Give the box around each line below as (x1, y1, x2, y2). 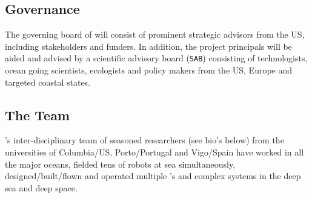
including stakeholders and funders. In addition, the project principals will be (5, 39, 292, 52)
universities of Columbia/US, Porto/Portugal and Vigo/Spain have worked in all (5, 146, 304, 159)
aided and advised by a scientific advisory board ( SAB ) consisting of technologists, (5, 52, 308, 64)
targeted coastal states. (5, 75, 91, 88)
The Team (5, 105, 70, 124)
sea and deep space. (5, 181, 78, 194)
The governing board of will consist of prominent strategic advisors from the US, (5, 28, 305, 41)
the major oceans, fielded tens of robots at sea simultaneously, (5, 157, 236, 170)
